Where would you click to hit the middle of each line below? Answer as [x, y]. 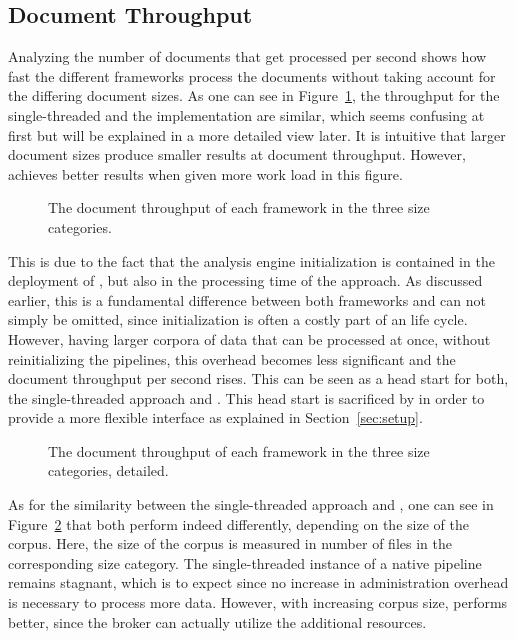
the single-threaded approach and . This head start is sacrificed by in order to [246, 397]
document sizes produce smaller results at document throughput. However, [237, 154]
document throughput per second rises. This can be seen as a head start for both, [258, 378]
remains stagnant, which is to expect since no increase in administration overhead [258, 582]
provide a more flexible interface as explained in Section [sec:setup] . [215, 417]
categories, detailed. [108, 470]
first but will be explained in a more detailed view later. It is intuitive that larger [257, 134]
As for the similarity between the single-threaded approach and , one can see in [251, 504]
